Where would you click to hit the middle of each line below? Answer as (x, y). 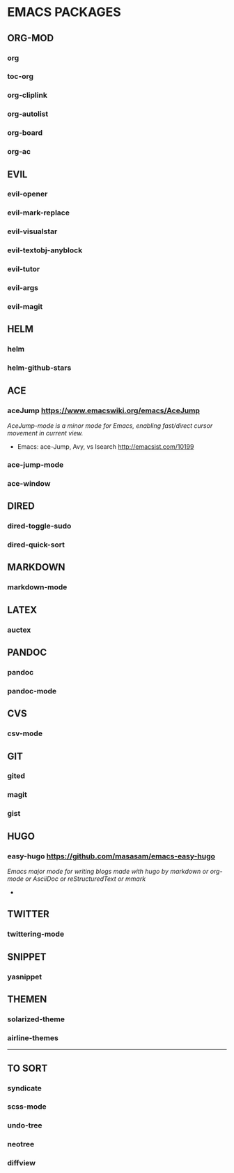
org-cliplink (27, 95)
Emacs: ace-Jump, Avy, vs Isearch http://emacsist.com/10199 (106, 446)
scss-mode (27, 1107)
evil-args (23, 288)
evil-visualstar (32, 231)
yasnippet (25, 977)
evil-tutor (24, 269)
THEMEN (27, 999)
